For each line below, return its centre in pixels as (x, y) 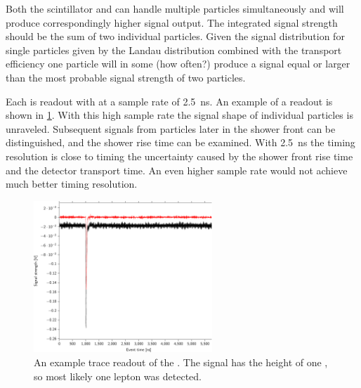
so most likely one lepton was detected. (118, 376)
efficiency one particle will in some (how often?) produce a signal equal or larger (178, 64)
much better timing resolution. (72, 184)
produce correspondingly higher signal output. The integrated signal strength (172, 22)
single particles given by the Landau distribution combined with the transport (174, 50)
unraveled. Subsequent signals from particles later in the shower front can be (171, 128)
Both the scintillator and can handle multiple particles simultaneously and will (175, 8)
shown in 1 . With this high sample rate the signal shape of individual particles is (179, 115)
